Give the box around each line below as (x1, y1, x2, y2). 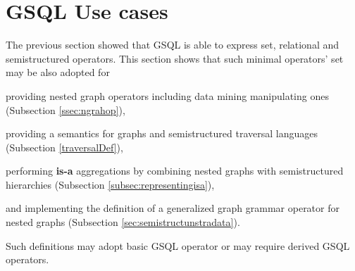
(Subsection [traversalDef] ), (6, 139, 123, 154)
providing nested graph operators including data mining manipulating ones (6, 88, 329, 103)
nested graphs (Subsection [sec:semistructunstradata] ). (6, 215, 240, 229)
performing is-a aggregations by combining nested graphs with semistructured (6, 163, 344, 178)
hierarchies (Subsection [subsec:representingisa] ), (6, 177, 215, 191)
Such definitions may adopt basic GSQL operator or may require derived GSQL (6, 238, 350, 253)
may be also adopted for (6, 65, 110, 80)
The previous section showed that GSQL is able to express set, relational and (6, 37, 340, 52)
